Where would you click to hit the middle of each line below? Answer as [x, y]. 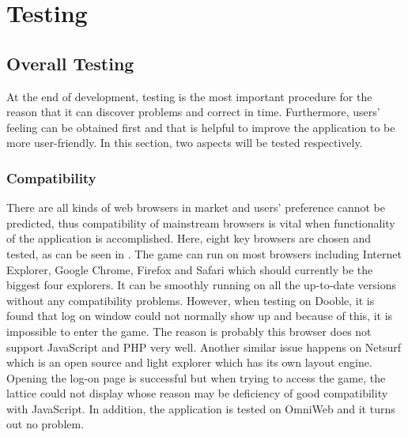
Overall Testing [70, 63]
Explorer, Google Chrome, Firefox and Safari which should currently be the [190, 269]
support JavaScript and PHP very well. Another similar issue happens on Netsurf [204, 347]
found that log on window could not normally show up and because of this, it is [200, 316]
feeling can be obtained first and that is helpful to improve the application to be [201, 127]
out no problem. [45, 424]
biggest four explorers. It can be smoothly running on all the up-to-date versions [201, 285]
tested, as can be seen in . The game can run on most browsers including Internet [204, 253]
